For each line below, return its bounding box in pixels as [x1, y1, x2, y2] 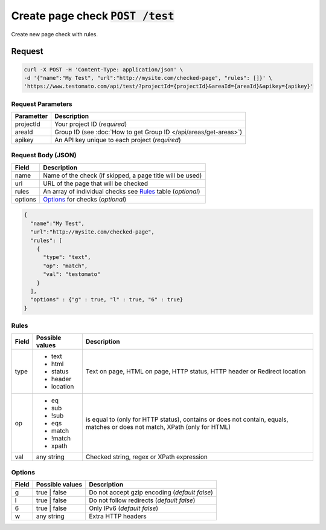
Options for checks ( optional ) [43, 195, 127, 203]
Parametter [14, 112, 48, 120]
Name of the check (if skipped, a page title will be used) [43, 171, 202, 180]
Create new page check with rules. [11, 30, 98, 38]
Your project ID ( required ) [54, 120, 127, 128]
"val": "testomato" [43, 271, 101, 278]
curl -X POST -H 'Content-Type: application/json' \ [24, 66, 184, 73]
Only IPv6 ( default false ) [88, 504, 159, 512]
